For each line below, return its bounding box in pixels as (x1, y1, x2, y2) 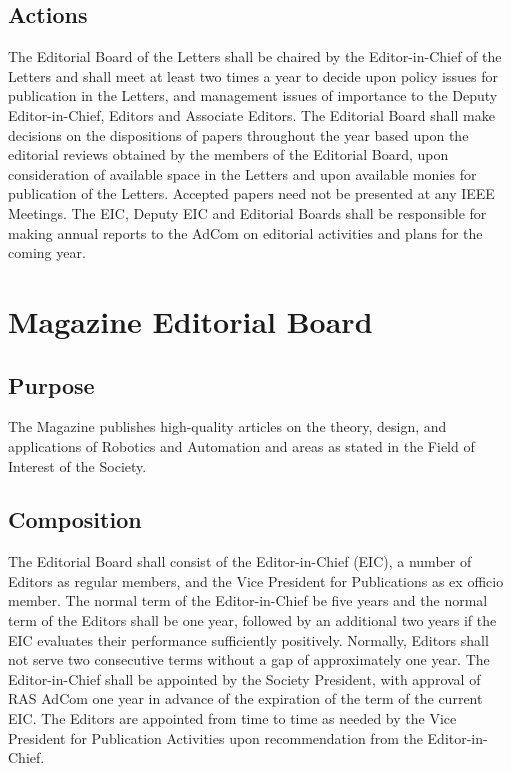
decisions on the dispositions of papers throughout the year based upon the (8, 124, 469, 145)
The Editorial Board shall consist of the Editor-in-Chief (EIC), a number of (8, 551, 472, 572)
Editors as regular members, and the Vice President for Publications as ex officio (8, 570, 504, 591)
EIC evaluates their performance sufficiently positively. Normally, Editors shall (8, 629, 489, 650)
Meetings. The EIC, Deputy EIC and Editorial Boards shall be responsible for (8, 202, 487, 223)
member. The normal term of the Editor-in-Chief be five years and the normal (8, 590, 488, 611)
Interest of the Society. (8, 455, 147, 476)
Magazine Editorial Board (8, 300, 373, 341)
